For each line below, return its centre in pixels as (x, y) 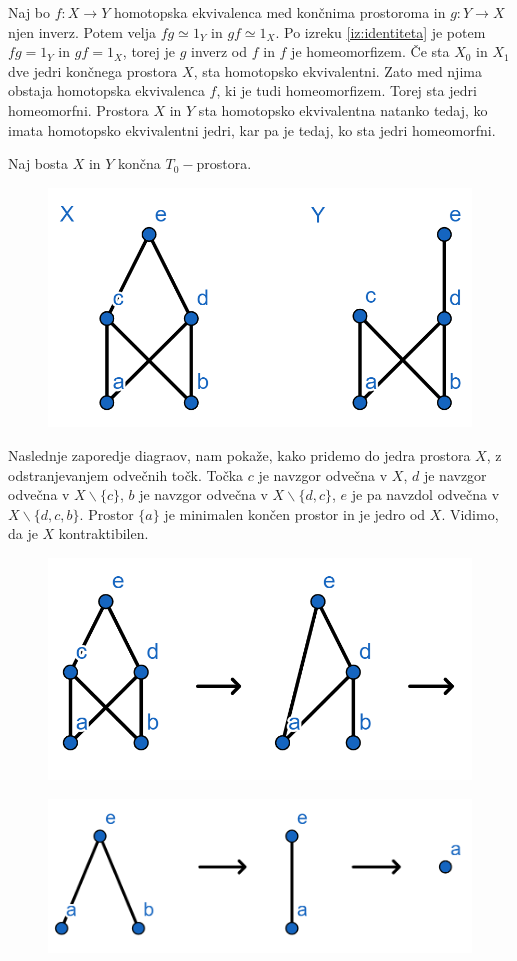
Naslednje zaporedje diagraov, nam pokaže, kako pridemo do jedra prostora (239, 455)
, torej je (148, 51)
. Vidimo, (470, 513)
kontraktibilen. (103, 533)
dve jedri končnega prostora (93, 70)
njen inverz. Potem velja (82, 31)
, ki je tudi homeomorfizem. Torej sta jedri (346, 90)
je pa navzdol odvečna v (425, 494)
